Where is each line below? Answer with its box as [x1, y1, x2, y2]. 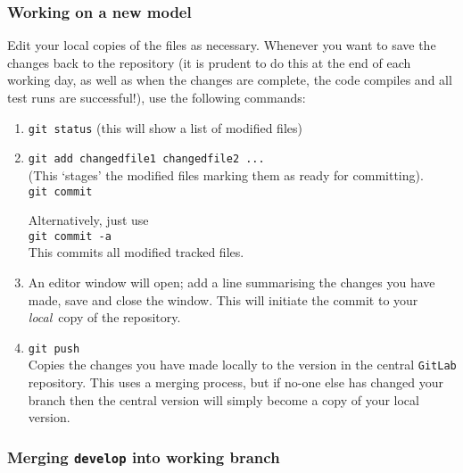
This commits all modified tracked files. [28, 243, 244, 261]
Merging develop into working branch [7, 445, 280, 468]
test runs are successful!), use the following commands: [7, 88, 306, 106]
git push [28, 342, 80, 355]
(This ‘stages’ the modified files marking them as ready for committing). [28, 165, 424, 184]
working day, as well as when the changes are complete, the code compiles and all [7, 71, 452, 89]
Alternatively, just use [28, 211, 149, 229]
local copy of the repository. [28, 308, 181, 327]
